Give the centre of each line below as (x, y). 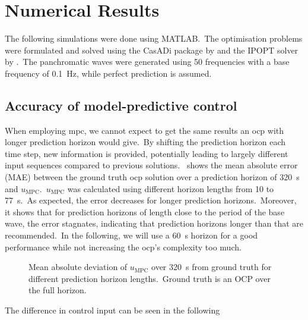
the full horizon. (58, 290)
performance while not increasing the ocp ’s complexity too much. (123, 247)
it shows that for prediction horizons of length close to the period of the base (145, 211)
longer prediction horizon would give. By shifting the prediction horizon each (145, 142)
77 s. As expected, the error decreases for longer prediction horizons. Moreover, (151, 200)
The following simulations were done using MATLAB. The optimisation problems (154, 38)
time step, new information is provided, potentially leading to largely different (147, 153)
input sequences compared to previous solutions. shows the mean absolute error (151, 165)
